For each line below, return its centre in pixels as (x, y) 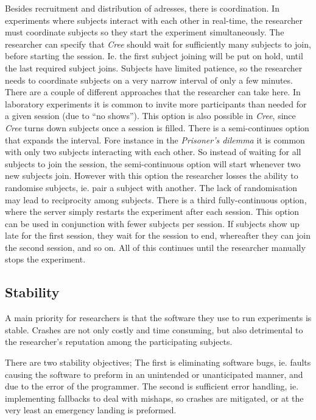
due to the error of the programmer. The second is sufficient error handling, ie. (152, 386)
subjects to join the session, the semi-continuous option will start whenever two (153, 163)
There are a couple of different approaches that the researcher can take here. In (153, 92)
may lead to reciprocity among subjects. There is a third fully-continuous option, (156, 199)
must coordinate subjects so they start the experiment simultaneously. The (145, 32)
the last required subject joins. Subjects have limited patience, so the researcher (154, 67)
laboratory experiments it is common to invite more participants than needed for (156, 103)
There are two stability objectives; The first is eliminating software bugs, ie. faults (158, 362)
